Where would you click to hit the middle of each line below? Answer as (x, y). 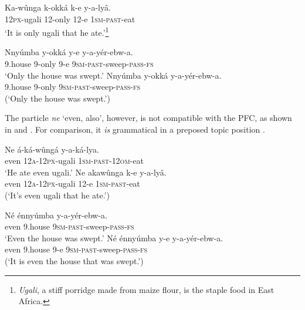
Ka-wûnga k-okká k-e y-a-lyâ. (58, 7)
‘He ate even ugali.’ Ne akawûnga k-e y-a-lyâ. (86, 172)
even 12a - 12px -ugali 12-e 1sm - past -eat (72, 183)
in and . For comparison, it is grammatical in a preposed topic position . (135, 129)
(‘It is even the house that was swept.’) (74, 260)
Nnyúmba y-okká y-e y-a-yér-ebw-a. (69, 52)
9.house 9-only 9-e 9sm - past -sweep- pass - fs (79, 64)
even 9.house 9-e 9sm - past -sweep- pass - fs (76, 249)
